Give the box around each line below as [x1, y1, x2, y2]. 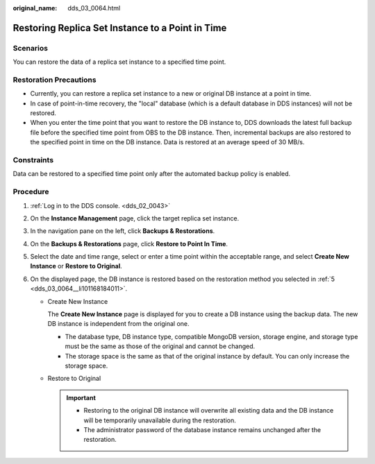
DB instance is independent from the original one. [47, 320, 190, 328]
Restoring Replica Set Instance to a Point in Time [12, 22, 227, 34]
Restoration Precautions [12, 75, 97, 85]
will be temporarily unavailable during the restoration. [83, 416, 236, 424]
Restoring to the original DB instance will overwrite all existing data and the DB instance [83, 406, 334, 415]
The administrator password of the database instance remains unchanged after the [83, 425, 322, 433]
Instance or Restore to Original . [30, 262, 123, 270]
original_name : [12, 4, 58, 12]
